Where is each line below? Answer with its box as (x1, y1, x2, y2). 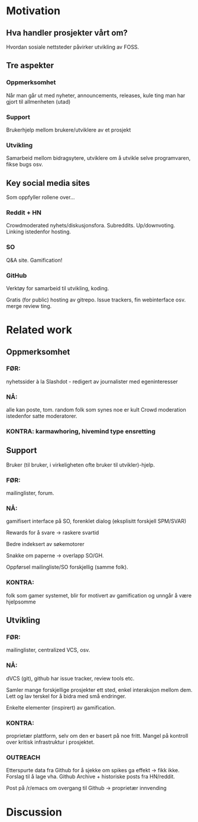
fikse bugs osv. (6, 161, 43, 168)
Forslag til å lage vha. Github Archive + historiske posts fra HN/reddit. (6, 773, 176, 780)
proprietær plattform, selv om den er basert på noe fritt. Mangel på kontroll (6, 733, 189, 740)
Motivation (6, 4, 61, 18)
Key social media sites (6, 178, 90, 188)
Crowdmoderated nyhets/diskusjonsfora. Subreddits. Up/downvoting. (6, 222, 176, 229)
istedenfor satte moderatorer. (6, 413, 78, 420)
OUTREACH (6, 753, 41, 762)
